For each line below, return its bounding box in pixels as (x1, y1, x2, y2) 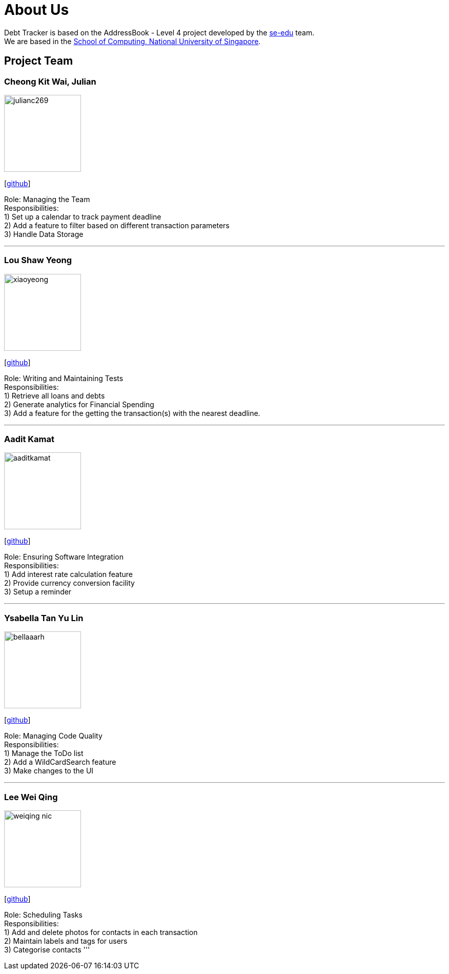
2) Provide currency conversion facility (4, 579, 135, 588)
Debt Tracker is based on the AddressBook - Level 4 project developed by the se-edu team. (4, 28, 315, 37)
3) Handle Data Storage (4, 229, 84, 238)
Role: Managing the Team (4, 194, 90, 204)
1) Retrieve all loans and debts (4, 391, 105, 400)
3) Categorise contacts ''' (4, 945, 90, 954)
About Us (4, 1, 69, 18)
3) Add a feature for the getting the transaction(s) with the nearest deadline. (4, 408, 260, 418)
